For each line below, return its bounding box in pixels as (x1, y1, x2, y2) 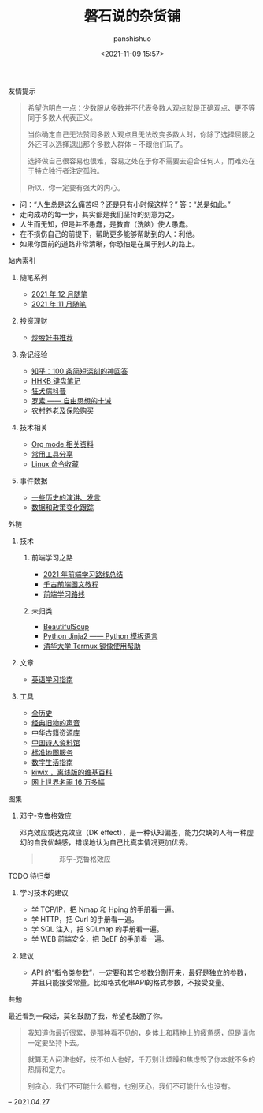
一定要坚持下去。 (27, 1037, 83, 1047)
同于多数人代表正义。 (27, 112, 97, 122)
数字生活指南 (31, 757, 73, 766)
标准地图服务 (31, 748, 73, 757)
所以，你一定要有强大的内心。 (27, 182, 124, 192)
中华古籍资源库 (31, 728, 80, 737)
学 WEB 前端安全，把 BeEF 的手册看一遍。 (31, 934, 169, 943)
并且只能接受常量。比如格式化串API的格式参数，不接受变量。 (31, 977, 229, 987)
